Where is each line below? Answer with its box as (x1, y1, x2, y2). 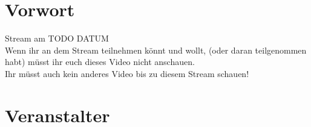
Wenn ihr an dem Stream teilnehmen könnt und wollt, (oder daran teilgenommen (5, 43, 307, 56)
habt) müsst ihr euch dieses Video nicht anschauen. (5, 55, 195, 68)
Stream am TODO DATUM (5, 32, 109, 45)
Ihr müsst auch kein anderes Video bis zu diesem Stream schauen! (5, 67, 249, 79)
